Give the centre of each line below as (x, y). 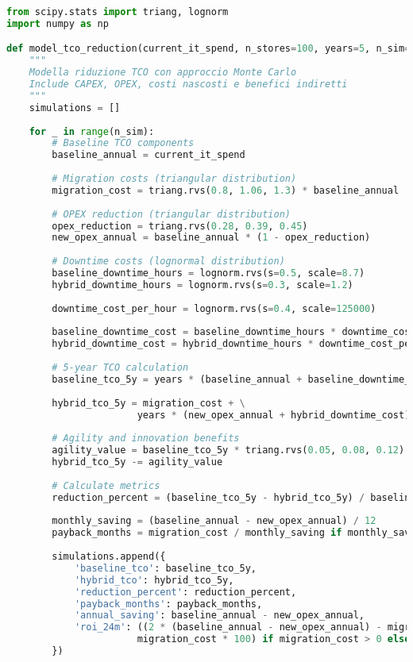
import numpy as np (58, 23)
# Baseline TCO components (123, 143)
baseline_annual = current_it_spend (149, 155)
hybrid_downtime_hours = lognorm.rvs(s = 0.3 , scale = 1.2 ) (203, 285)
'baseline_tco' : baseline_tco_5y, (165, 568)
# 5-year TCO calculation (120, 368)
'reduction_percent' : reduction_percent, (185, 592)
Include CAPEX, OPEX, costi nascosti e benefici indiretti (188, 85)
